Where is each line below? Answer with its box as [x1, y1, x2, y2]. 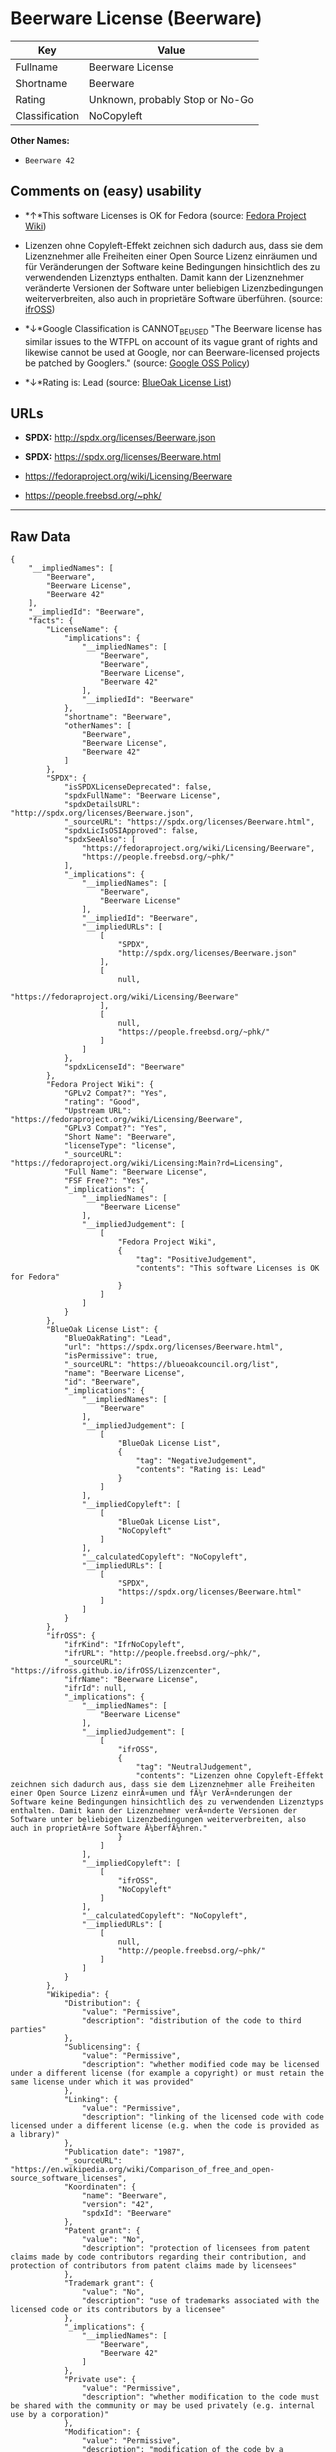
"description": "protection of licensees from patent [81, 2243, 311, 2254]
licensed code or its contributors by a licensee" [10, 2305, 226, 2315]
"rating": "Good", [63, 1097, 141, 1107]
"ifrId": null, [63, 1683, 128, 1694]
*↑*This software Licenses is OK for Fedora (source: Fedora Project [24, 209, 307, 221]
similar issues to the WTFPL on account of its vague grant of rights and [24, 335, 318, 347]
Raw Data [10, 528, 72, 545]
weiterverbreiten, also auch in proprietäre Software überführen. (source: [24, 292, 323, 304]
